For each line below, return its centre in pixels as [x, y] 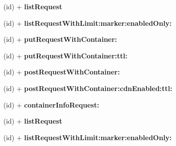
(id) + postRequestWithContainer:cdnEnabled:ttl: [88, 88]
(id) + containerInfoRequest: [51, 104]
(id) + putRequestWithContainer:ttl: [65, 55]
